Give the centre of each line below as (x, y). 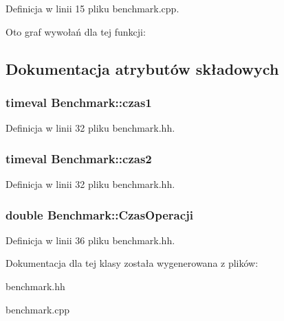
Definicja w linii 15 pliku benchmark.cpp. (92, 8)
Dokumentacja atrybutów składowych (142, 68)
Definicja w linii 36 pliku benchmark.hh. (90, 240)
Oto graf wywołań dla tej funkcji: (76, 31)
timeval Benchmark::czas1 (79, 102)
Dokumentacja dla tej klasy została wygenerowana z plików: (132, 263)
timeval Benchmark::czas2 (79, 158)
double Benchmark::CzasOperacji (100, 214)
